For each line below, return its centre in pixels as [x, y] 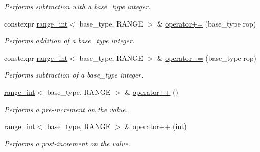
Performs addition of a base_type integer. [69, 41]
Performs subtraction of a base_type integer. [74, 75]
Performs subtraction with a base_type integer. [77, 6]
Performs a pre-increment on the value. [66, 109]
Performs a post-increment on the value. [67, 143]
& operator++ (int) [156, 126]
